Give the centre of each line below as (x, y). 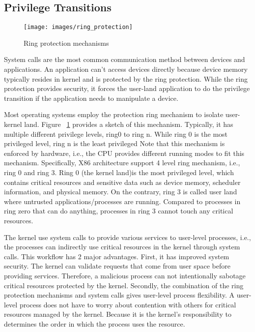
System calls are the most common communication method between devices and (125, 59)
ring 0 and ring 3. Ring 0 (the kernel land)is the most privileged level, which (119, 172)
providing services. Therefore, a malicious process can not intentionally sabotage (125, 275)
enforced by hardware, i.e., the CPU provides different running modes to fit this (124, 153)
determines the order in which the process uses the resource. (95, 323)
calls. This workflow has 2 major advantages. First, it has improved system (117, 256)
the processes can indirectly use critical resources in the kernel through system (122, 247)
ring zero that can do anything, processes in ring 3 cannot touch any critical (119, 211)
